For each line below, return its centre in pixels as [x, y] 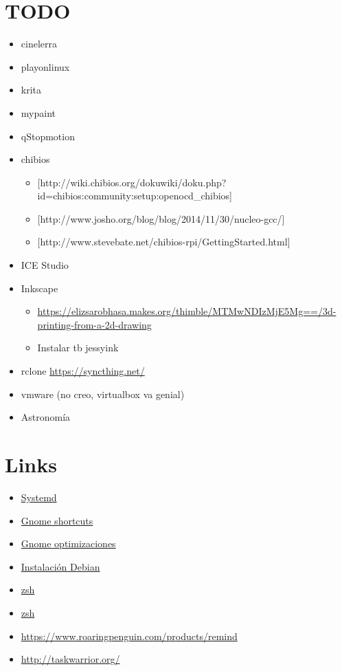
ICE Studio [45, 265]
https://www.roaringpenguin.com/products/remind [129, 636]
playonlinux [45, 66]
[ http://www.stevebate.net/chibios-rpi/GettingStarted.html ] [164, 242]
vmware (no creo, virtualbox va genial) [103, 394]
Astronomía [46, 417]
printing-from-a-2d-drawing [94, 324]
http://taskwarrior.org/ [70, 659]
